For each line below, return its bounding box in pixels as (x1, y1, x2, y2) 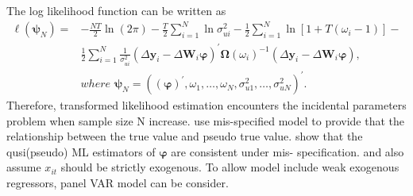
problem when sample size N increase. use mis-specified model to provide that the (6, 112, 405, 129)
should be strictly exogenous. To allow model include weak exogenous (60, 159, 399, 175)
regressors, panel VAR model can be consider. (6, 175, 229, 191)
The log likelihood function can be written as (6, 2, 226, 18)
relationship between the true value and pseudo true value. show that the (6, 128, 363, 144)
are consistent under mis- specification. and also (171, 143, 404, 159)
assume (6, 159, 41, 175)
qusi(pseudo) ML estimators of (6, 143, 156, 159)
